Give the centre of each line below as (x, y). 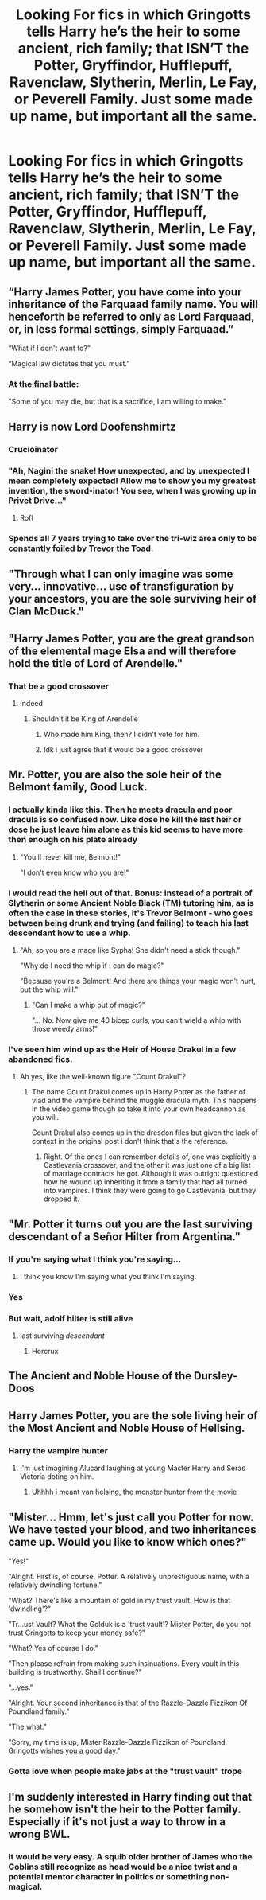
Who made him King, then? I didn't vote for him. (121, 734)
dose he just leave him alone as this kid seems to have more (126, 829)
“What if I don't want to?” (50, 348)
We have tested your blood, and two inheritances (132, 1529)
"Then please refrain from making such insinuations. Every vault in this (124, 1663)
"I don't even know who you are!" (74, 872)
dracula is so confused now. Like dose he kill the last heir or (125, 820)
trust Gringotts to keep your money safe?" (77, 1633)
